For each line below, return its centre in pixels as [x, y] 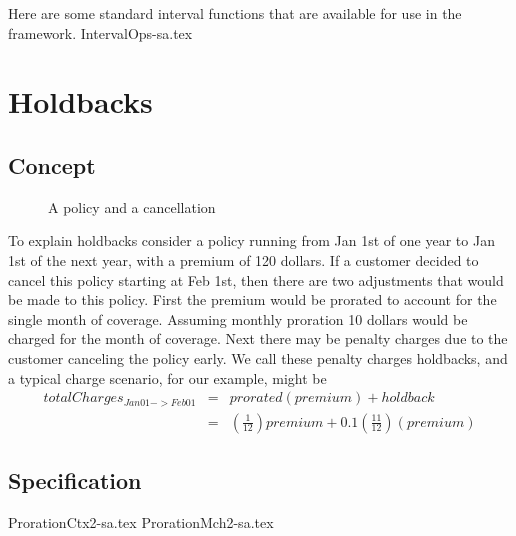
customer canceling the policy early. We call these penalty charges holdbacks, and [258, 357]
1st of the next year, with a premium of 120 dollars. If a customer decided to [243, 259]
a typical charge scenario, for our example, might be [167, 377]
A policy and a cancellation [132, 206]
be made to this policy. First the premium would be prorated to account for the [252, 299]
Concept [52, 164]
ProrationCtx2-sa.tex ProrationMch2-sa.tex [141, 521]
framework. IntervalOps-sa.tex [100, 32]
